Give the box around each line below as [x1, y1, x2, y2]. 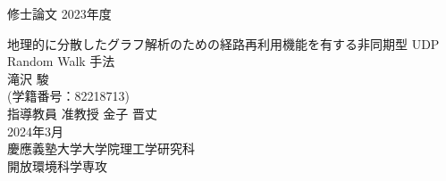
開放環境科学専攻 [7, 156, 107, 175]
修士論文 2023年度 [7, 4, 112, 22]
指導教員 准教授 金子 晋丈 [7, 103, 157, 122]
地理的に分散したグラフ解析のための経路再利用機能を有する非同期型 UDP [7, 34, 440, 53]
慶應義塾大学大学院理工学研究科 [7, 139, 195, 158]
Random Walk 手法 [7, 52, 115, 70]
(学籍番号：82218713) [7, 86, 130, 105]
